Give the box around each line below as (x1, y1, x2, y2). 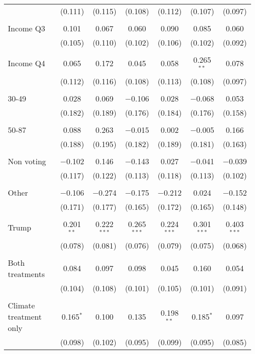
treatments (8, 268, 45, 279)
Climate (8, 299, 35, 311)
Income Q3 (8, 23, 45, 34)
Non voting (8, 155, 46, 167)
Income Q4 (8, 57, 45, 69)
